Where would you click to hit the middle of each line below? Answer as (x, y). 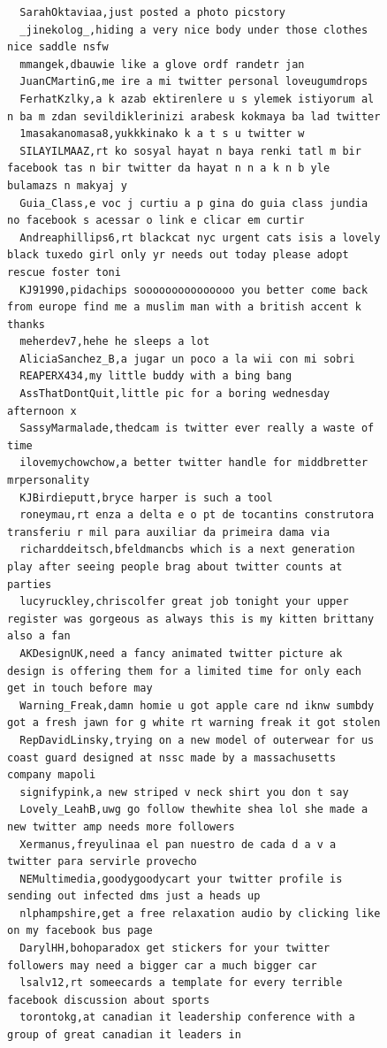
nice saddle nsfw (58, 47)
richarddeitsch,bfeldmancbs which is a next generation (187, 550)
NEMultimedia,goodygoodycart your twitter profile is (181, 879)
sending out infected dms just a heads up (134, 896)
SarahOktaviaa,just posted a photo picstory (152, 12)
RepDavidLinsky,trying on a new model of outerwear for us (197, 740)
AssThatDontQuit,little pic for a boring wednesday (175, 394)
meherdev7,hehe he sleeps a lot (115, 342)
